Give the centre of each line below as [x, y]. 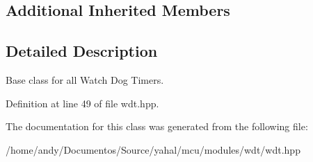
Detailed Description [82, 51]
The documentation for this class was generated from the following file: [157, 126]
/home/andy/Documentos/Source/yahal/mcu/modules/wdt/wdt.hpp [153, 149]
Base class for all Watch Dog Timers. [85, 79]
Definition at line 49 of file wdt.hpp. [82, 103]
